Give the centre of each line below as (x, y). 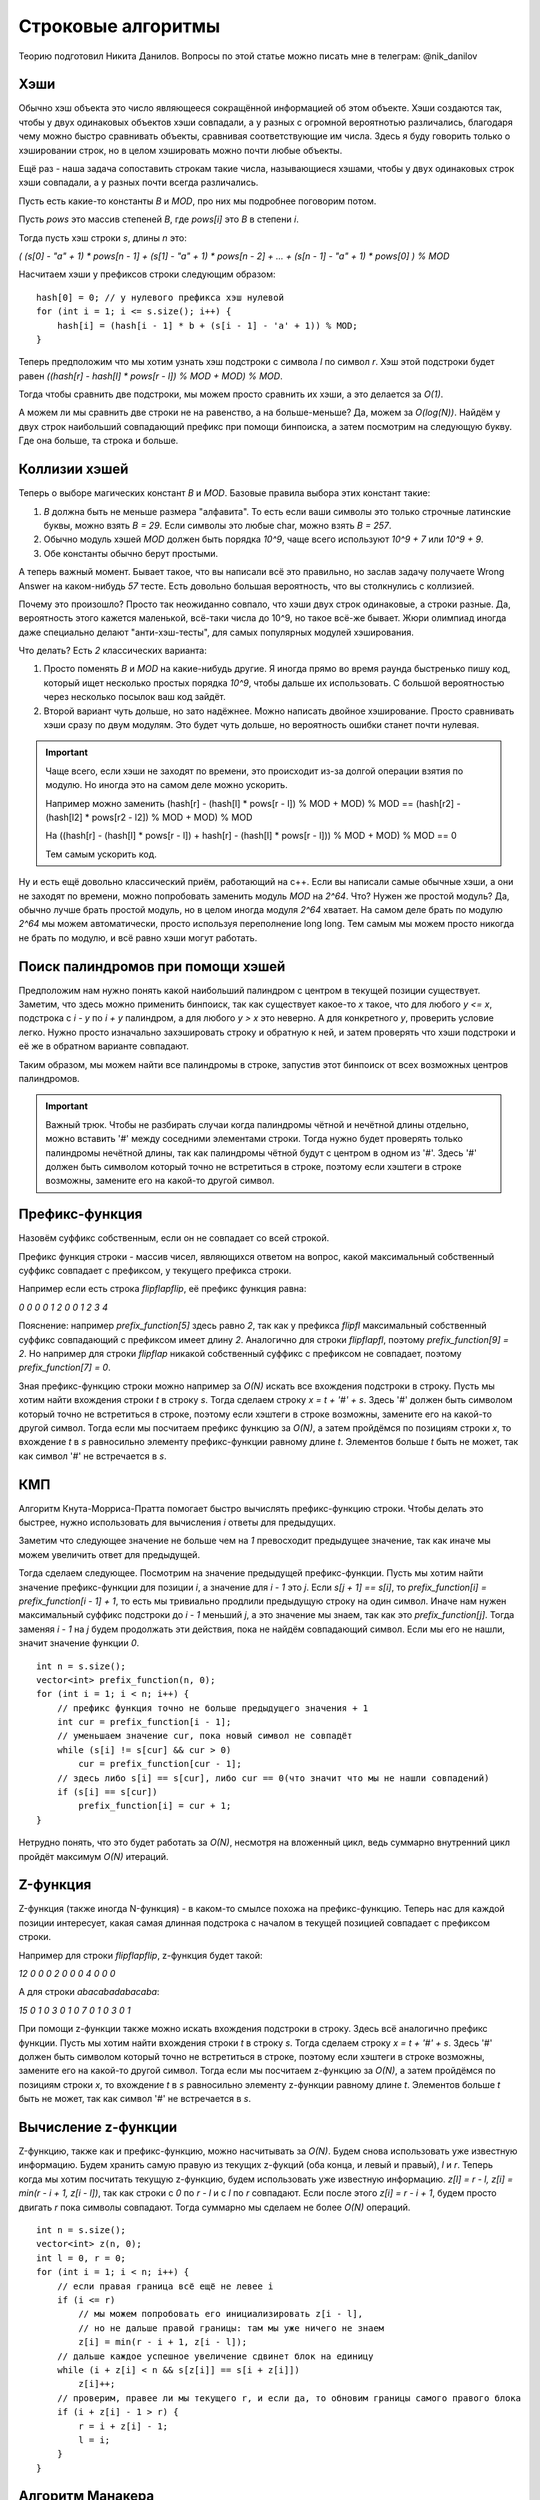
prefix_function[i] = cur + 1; (155, 1806)
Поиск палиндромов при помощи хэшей (152, 966)
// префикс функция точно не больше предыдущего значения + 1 (212, 1708)
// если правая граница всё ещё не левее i (165, 2286)
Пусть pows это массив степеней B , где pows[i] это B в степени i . (158, 219)
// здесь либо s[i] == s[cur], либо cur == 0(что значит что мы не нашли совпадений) (273, 1778)
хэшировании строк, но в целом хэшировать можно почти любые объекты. (180, 150)
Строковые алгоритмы (119, 26)
